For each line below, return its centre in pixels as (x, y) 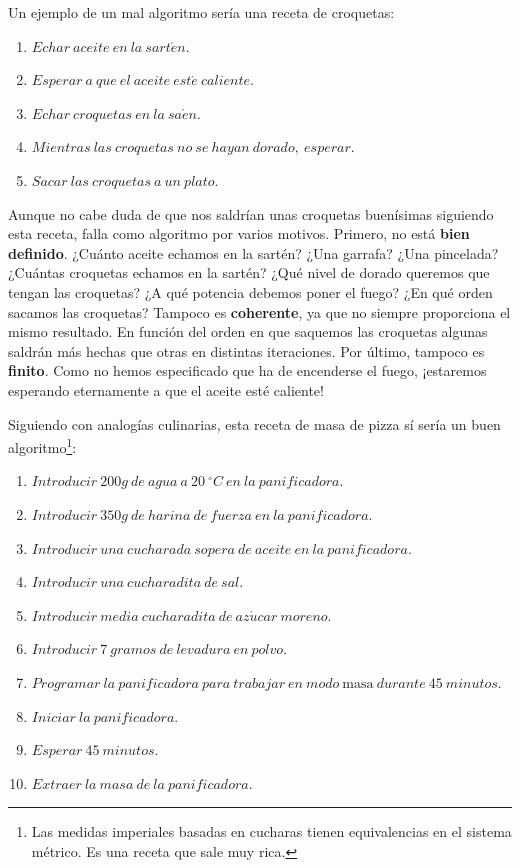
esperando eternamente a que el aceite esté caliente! (166, 389)
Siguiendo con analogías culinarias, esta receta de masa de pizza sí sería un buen (254, 423)
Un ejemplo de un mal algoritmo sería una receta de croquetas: (201, 12)
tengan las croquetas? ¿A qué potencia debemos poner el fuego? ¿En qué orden (250, 291)
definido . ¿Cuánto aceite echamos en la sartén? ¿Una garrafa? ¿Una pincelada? (253, 252)
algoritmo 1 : (42, 445)
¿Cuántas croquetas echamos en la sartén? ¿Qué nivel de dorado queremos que (249, 272)
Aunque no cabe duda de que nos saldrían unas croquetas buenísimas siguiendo (251, 213)
